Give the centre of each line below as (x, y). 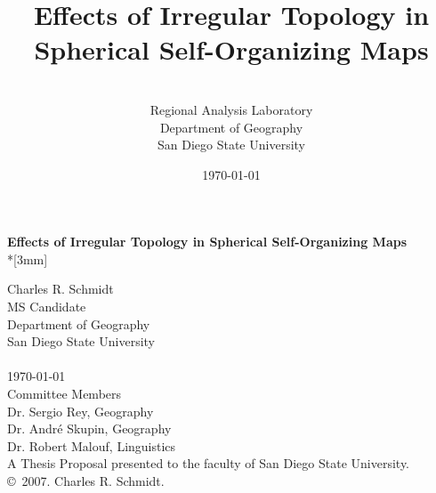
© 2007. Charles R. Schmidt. (86, 481)
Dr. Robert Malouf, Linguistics (92, 445)
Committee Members (65, 394)
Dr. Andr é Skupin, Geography (89, 428)
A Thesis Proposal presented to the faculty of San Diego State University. (209, 463)
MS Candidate (47, 307)
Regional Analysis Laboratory (231, 109)
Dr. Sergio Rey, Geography (81, 411)
